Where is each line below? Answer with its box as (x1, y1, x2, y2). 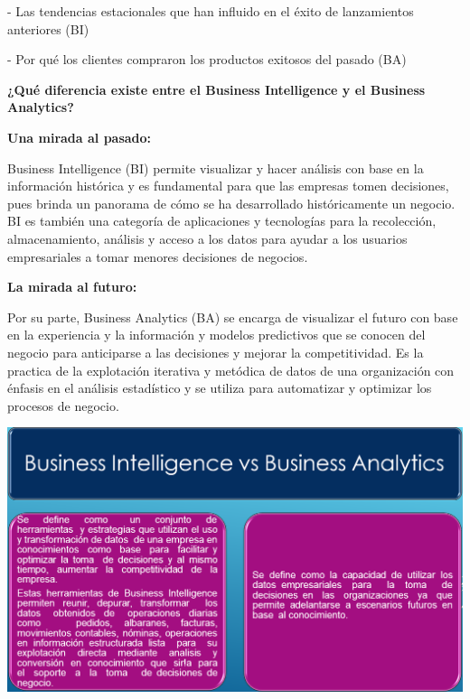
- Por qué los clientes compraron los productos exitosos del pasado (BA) (7, 50, 407, 69)
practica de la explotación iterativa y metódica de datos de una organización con (7, 360, 455, 379)
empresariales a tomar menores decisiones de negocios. (7, 247, 308, 266)
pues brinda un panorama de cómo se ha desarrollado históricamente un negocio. (7, 193, 456, 212)
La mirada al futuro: (7, 277, 137, 296)
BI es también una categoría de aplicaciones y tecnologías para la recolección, (7, 211, 437, 230)
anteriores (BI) (7, 19, 89, 38)
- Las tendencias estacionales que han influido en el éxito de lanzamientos (7, 2, 414, 20)
